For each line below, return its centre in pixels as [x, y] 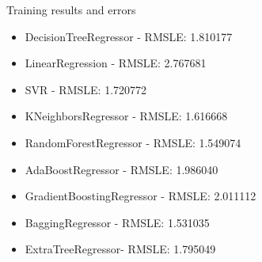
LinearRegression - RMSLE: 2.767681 [116, 63]
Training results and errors [71, 9]
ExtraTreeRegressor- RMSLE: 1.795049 [120, 249]
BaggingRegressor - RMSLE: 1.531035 [117, 222]
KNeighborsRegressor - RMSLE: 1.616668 [126, 116]
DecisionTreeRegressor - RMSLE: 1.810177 [129, 36]
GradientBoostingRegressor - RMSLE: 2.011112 [140, 196]
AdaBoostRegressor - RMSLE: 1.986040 [122, 169]
